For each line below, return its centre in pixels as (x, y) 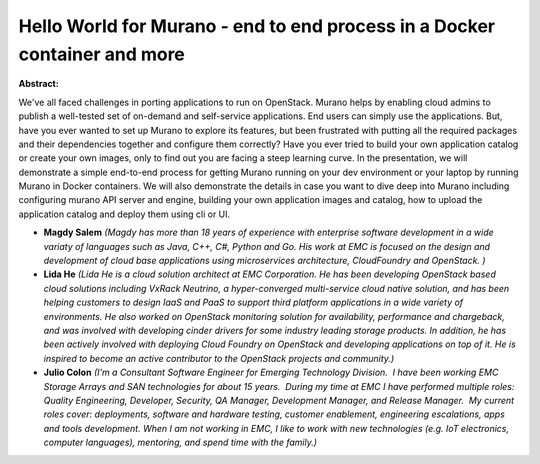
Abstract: (38, 84)
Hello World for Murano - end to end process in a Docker (256, 26)
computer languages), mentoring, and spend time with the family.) (180, 442)
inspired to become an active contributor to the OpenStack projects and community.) (219, 358)
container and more (101, 54)
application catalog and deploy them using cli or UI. (124, 214)
